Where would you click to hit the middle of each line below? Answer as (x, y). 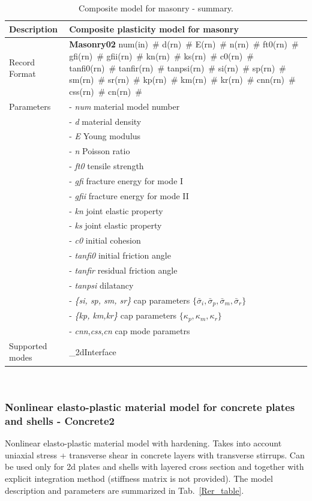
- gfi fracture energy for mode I (126, 180)
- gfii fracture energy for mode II (129, 195)
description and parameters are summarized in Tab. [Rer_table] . (124, 490)
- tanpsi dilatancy (101, 285)
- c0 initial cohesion (105, 240)
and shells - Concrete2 (60, 421)
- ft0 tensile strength (106, 166)
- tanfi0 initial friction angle (120, 255)
